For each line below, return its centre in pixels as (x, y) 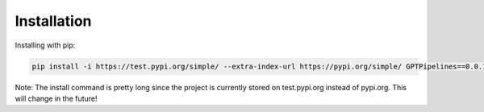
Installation (53, 21)
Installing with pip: (45, 45)
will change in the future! (56, 98)
